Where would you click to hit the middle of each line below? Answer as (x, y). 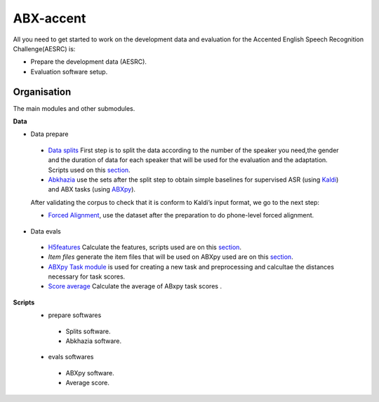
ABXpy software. (90, 373)
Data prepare (49, 134)
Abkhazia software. (94, 341)
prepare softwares (75, 315)
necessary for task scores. (87, 276)
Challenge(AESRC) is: (44, 48)
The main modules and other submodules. (74, 108)
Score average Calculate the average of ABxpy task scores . (135, 286)
